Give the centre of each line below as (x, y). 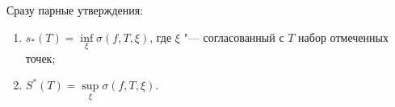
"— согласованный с (234, 37)
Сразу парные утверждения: (75, 10)
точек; (40, 58)
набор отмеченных (343, 37)
